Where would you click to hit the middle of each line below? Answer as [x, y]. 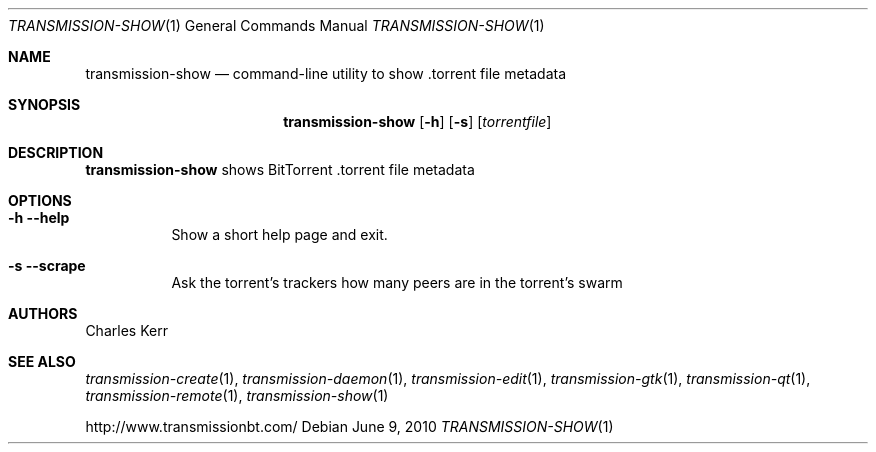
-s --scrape [47, 265]
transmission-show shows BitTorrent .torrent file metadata [280, 169]
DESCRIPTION [56, 152]
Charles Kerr [126, 330]
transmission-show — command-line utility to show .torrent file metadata [326, 73]
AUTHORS [43, 313]
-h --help [39, 217]
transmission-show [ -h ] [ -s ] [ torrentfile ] [417, 121]
